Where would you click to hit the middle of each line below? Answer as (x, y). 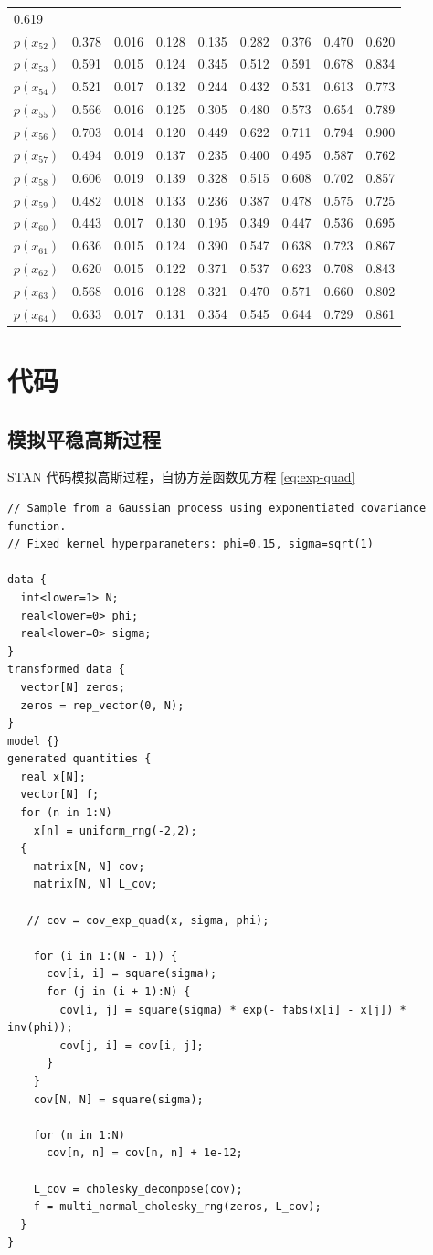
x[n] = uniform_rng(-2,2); (115, 830)
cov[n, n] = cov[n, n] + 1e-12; (144, 1153)
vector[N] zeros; (73, 687)
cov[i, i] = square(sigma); (132, 974)
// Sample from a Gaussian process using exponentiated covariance (217, 508)
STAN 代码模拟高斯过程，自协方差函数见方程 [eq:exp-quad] (181, 477)
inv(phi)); (40, 1028)
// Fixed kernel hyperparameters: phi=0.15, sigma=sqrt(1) (190, 544)
